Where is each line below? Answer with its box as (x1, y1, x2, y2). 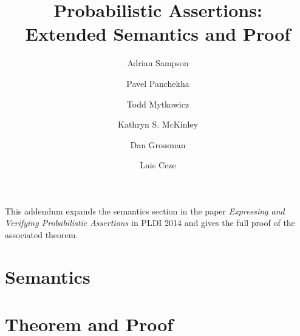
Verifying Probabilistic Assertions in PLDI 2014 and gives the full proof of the (5, 216, 295, 229)
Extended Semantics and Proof (25, 21, 291, 46)
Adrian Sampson (127, 57, 189, 69)
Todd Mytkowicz (126, 97, 189, 110)
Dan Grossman (130, 138, 186, 151)
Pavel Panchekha (126, 77, 189, 89)
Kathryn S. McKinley (118, 118, 198, 131)
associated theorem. (5, 228, 78, 241)
